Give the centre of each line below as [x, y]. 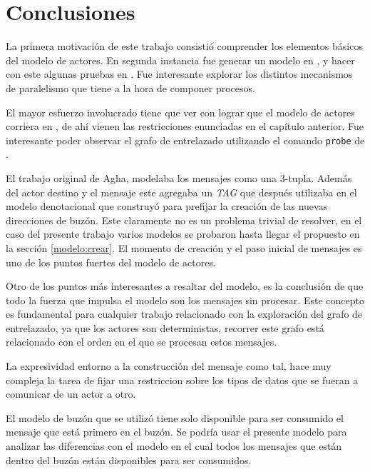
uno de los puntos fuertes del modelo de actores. [111, 262]
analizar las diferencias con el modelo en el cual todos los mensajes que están [174, 446]
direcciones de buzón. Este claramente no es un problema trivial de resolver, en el [184, 220]
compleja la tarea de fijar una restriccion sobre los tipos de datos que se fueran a [182, 380]
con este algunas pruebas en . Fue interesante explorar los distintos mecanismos [179, 74]
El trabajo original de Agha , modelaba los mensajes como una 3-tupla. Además [179, 177]
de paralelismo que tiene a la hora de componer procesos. [130, 87]
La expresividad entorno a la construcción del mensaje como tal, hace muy [169, 366]
